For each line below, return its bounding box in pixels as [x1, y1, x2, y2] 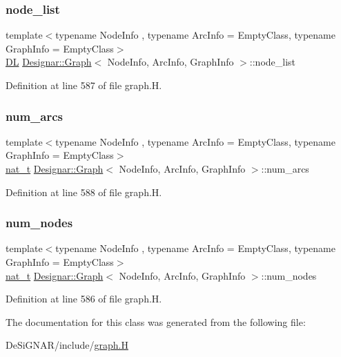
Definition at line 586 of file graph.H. [6, 291, 162, 306]
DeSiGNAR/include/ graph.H [6, 338, 128, 352]
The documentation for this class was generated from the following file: [6, 314, 306, 329]
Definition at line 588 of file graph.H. [6, 184, 162, 199]
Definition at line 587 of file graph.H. [6, 78, 162, 92]
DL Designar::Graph [6, 55, 92, 69]
